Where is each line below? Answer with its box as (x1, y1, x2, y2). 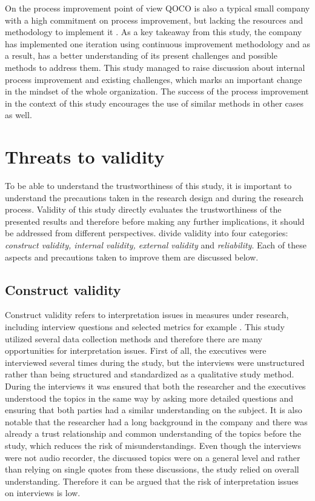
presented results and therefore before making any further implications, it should (5, 214, 305, 227)
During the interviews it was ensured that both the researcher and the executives (5, 379, 306, 392)
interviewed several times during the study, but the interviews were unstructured (5, 356, 305, 368)
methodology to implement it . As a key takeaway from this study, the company (5, 25, 302, 38)
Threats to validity (5, 144, 165, 169)
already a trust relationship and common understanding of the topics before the (5, 427, 301, 440)
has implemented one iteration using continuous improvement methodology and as (5, 37, 310, 50)
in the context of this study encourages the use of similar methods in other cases (5, 96, 304, 109)
